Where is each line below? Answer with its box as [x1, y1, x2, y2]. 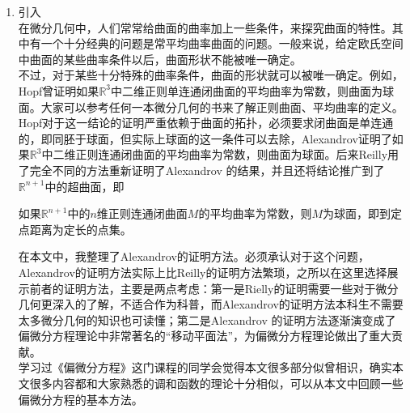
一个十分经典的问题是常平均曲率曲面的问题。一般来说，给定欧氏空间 [40, 35, 404, 52]
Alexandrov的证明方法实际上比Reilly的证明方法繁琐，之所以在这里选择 [18, 263, 387, 280]
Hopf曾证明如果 [18, 82, 99, 99]
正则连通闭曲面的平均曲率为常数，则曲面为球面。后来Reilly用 [75, 146, 399, 163]
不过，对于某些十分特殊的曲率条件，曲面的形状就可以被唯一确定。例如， [18, 66, 404, 83]
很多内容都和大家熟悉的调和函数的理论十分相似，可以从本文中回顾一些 [29, 375, 404, 392]
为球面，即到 [322, 205, 391, 222]
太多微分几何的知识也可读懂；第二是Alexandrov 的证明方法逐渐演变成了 [18, 311, 396, 328]
